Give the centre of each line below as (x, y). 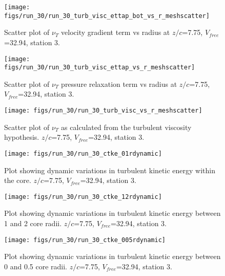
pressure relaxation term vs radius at (119, 84)
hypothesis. (22, 137)
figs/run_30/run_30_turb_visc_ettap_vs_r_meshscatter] (100, 68)
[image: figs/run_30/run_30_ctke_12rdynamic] (83, 197)
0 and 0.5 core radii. (36, 266)
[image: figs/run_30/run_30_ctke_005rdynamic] (85, 240)
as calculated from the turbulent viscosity (126, 127)
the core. (18, 180)
